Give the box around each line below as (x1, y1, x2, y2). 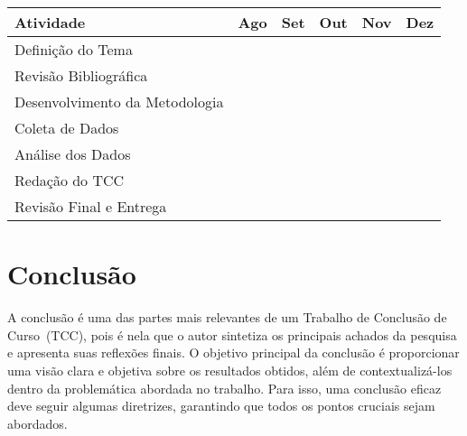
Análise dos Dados (14, 144, 131, 164)
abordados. (7, 413, 68, 432)
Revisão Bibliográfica (14, 65, 148, 86)
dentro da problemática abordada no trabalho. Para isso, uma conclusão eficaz (7, 378, 442, 397)
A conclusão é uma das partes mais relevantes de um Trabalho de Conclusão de (7, 308, 447, 327)
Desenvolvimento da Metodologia (14, 91, 224, 112)
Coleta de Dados (14, 117, 119, 138)
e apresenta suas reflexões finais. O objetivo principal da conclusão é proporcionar (7, 343, 460, 362)
